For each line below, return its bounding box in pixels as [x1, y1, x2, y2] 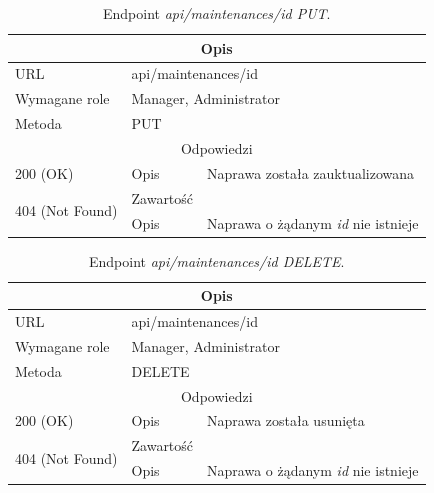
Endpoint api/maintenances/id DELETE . [89, 250, 345, 271]
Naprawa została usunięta [207, 410, 365, 431]
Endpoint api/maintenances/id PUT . [102, 3, 331, 23]
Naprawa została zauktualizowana [207, 162, 415, 183]
